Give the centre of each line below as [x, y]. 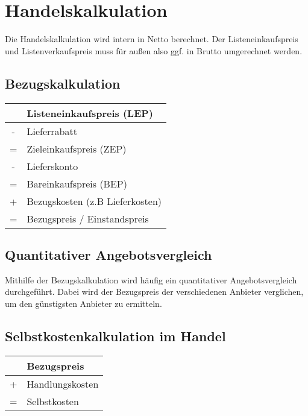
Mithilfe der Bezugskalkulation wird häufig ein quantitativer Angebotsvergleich [151, 279]
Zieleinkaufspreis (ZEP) [77, 148]
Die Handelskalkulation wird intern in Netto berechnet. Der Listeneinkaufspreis [152, 39]
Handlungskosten [63, 383]
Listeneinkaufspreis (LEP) [90, 113]
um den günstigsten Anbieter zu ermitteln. [83, 303]
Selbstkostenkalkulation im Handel [115, 336]
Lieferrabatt [52, 131]
